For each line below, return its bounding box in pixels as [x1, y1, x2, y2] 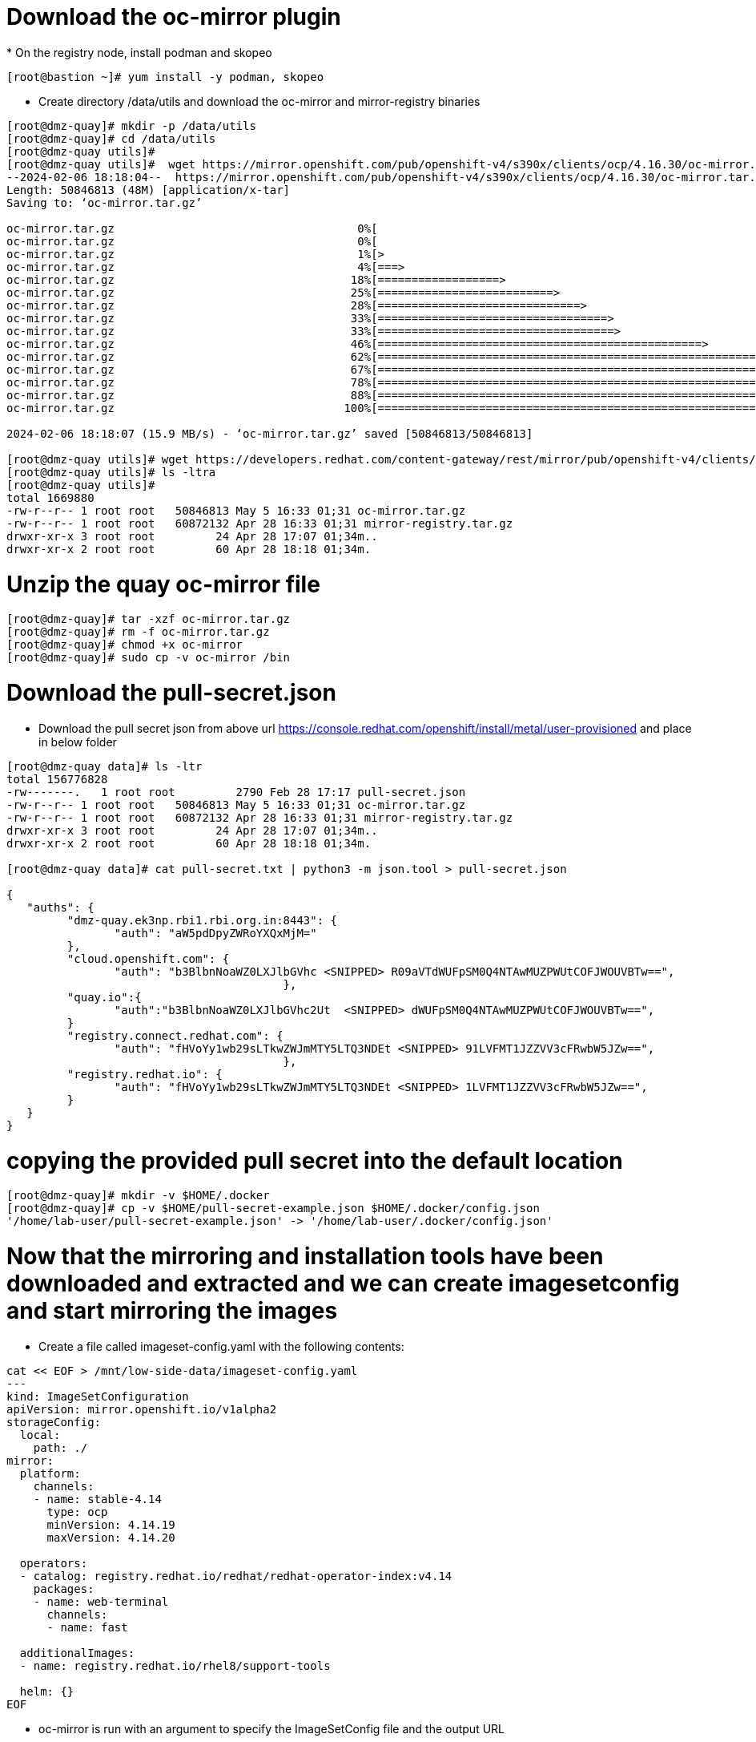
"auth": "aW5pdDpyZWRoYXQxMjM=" [114, 926, 317, 940]
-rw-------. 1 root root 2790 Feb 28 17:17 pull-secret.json [6, 785, 466, 798]
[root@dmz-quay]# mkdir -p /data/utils [6, 119, 256, 132]
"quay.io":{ [66, 990, 142, 1004]
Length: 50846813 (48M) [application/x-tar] [6, 183, 291, 196]
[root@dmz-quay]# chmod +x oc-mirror [6, 638, 243, 652]
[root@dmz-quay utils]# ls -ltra [6, 465, 216, 479]
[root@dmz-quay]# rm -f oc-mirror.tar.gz [6, 625, 270, 639]
